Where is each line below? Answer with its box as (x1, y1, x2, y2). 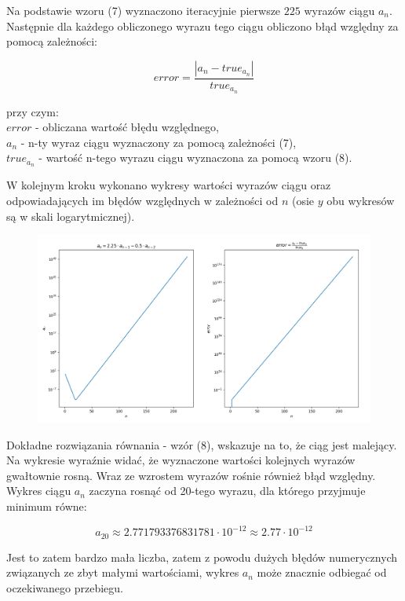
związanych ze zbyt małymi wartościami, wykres (6, 564, 239, 581)
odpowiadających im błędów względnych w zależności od (6, 192, 279, 208)
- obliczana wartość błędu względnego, (35, 119, 219, 135)
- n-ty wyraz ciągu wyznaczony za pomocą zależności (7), (20, 134, 297, 150)
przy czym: (6, 103, 59, 119)
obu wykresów (327, 192, 395, 208)
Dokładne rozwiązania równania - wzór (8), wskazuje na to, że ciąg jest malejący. (6, 436, 397, 453)
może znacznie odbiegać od (257, 564, 387, 581)
